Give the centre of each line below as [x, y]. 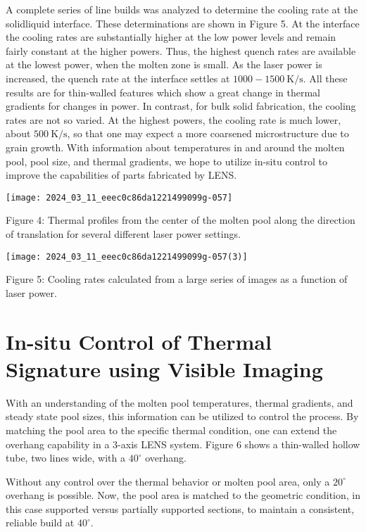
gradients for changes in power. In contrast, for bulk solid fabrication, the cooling [181, 106]
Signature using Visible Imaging [164, 368]
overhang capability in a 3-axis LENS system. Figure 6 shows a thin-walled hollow [183, 444]
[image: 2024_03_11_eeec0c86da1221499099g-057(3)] [127, 256]
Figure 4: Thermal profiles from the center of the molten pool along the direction [181, 220]
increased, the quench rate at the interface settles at [118, 78]
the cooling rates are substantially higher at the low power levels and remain [171, 37]
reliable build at [40, 522]
